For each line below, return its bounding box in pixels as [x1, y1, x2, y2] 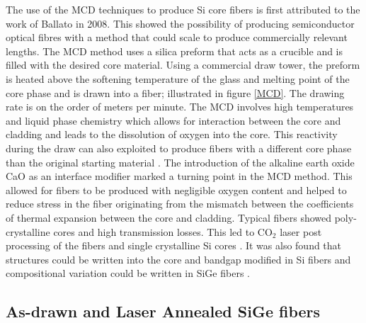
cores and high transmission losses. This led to [53, 224, 255, 239]
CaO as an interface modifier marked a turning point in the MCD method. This [6, 169, 353, 183]
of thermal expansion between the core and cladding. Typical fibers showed [6, 210, 332, 225]
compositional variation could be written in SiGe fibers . [6, 266, 250, 280]
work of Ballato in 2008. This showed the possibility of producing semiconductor [6, 16, 355, 30]
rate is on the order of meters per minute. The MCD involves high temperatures [6, 99, 354, 114]
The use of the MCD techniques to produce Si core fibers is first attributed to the [6, 2, 360, 16]
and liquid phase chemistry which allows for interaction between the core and [6, 113, 341, 127]
